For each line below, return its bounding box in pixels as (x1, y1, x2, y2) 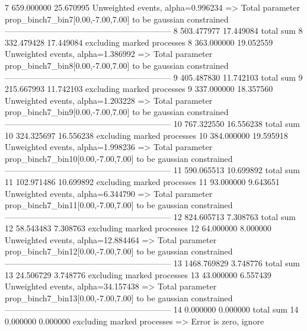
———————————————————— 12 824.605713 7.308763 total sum (5, 210, 296, 222)
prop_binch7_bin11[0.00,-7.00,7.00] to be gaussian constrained (5, 199, 233, 211)
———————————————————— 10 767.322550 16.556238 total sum (5, 117, 300, 129)
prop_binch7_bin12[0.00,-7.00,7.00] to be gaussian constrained (5, 245, 233, 257)
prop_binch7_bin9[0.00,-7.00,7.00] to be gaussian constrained (5, 106, 229, 118)
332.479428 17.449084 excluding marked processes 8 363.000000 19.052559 (5, 36, 273, 48)
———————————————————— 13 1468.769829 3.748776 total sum (5, 257, 300, 269)
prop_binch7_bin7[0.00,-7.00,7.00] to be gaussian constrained (5, 12, 229, 25)
